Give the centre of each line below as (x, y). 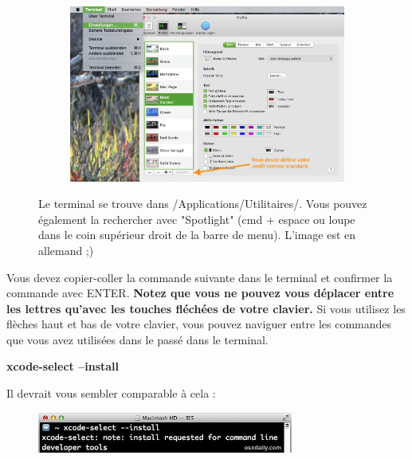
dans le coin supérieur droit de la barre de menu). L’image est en (197, 235)
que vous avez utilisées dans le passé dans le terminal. (137, 339)
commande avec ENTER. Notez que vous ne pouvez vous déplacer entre (200, 293)
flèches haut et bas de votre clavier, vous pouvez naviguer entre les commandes (199, 324)
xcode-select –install (63, 366)
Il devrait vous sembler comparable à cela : (111, 393)
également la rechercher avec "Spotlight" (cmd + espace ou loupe (197, 219)
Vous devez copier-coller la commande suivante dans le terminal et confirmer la (200, 277)
